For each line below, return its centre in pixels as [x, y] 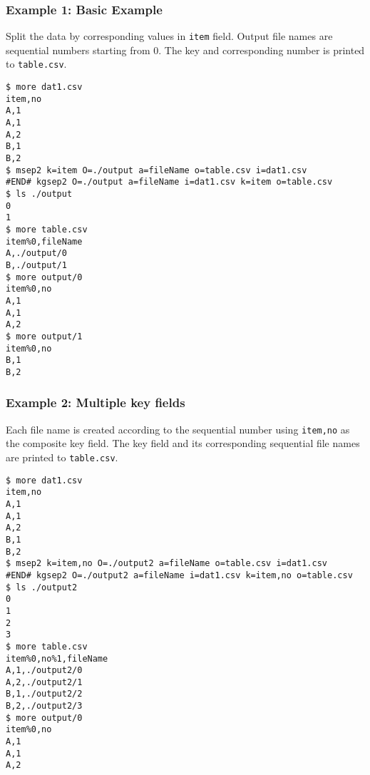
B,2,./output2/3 [44, 706]
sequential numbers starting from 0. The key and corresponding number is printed [185, 50]
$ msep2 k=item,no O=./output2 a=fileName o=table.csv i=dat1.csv [167, 564]
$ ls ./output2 [42, 587]
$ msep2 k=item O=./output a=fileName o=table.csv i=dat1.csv [156, 170]
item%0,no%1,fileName [57, 658]
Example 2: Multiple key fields [96, 402]
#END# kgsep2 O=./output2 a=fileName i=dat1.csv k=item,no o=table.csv [179, 575]
